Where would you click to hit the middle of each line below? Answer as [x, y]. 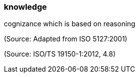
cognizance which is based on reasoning [70, 24]
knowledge [25, 7]
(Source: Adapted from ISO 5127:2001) [66, 39]
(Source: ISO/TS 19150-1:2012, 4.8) [60, 54]
